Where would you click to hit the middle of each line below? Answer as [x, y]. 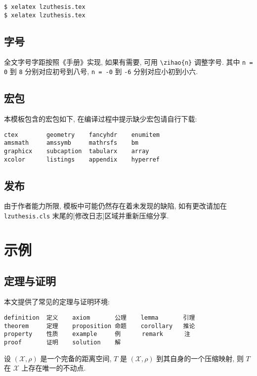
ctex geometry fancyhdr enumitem [82, 135]
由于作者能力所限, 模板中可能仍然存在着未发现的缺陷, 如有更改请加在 [116, 206]
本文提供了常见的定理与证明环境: [57, 302]
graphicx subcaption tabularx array [77, 151]
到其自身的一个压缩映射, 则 [200, 358]
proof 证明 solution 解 [63, 342]
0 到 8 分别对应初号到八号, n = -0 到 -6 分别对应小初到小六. [101, 71]
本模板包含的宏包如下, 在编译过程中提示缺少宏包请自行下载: [101, 119]
